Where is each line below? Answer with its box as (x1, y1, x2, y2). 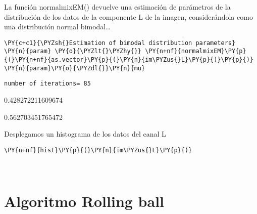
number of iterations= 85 (4, 80, 91, 88)
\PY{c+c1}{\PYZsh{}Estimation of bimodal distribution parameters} (4, 39, 236, 47)
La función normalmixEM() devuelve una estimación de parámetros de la (4, 2, 231, 12)
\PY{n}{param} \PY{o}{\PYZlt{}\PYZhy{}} (4, 48, 142, 55)
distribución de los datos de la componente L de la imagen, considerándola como (4, 11, 253, 22)
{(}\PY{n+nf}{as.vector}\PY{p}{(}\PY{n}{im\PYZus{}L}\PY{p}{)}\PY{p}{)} (4, 56, 253, 64)
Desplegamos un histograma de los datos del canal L (4, 129, 166, 139)
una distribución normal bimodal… (4, 21, 111, 32)
